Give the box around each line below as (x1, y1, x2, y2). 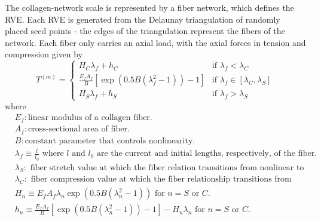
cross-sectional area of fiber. (28, 125, 130, 134)
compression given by (5, 48, 83, 60)
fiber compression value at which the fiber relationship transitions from (30, 175, 292, 184)
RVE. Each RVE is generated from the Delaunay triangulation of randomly (5, 13, 280, 25)
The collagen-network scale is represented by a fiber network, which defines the (5, 1, 294, 13)
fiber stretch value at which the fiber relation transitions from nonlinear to (30, 163, 304, 172)
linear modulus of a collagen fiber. (27, 113, 152, 122)
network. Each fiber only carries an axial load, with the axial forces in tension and (5, 36, 306, 48)
